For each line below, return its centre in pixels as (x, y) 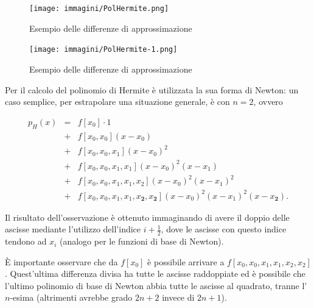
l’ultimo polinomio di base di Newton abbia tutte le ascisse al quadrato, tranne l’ (156, 285)
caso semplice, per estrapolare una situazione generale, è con (117, 102)
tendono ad (26, 241)
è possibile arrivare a (186, 261)
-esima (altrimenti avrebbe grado (71, 297)
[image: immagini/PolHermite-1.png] (103, 50)
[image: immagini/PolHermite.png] (99, 9)
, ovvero (268, 102)
